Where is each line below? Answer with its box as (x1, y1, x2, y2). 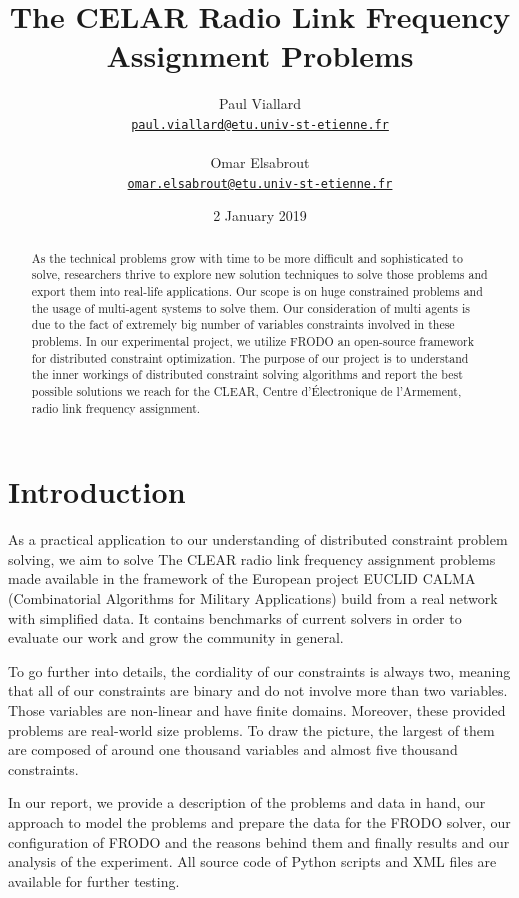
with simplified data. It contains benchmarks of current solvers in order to (8, 607, 462, 628)
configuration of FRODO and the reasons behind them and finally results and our (8, 831, 510, 852)
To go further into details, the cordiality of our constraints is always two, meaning (8, 660, 511, 681)
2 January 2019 (213, 205, 307, 226)
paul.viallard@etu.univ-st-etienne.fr (131, 117, 389, 132)
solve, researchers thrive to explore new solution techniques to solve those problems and (31, 266, 488, 283)
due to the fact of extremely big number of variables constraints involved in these (31, 316, 455, 333)
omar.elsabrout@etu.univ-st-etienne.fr (127, 176, 393, 191)
